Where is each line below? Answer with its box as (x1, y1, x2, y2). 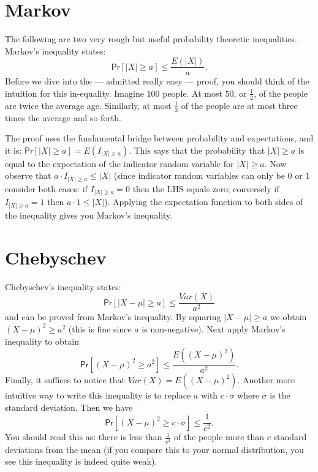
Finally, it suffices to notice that (5, 373, 125, 386)
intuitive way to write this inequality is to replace (5, 389, 191, 402)
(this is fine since (68, 322, 132, 335)
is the (270, 389, 290, 402)
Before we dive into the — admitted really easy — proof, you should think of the (5, 75, 309, 88)
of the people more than (174, 430, 265, 443)
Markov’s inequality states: (5, 44, 106, 57)
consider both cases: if (5, 182, 88, 195)
